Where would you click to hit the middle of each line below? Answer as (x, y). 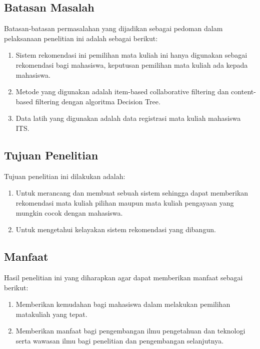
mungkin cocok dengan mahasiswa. (69, 212)
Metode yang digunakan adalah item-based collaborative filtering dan (122, 92)
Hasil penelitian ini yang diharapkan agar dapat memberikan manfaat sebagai (123, 277)
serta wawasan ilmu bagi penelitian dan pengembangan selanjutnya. (120, 340)
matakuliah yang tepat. (51, 314)
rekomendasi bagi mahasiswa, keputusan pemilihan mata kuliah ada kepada (132, 64)
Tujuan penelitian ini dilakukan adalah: (65, 176)
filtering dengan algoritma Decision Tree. (98, 101)
